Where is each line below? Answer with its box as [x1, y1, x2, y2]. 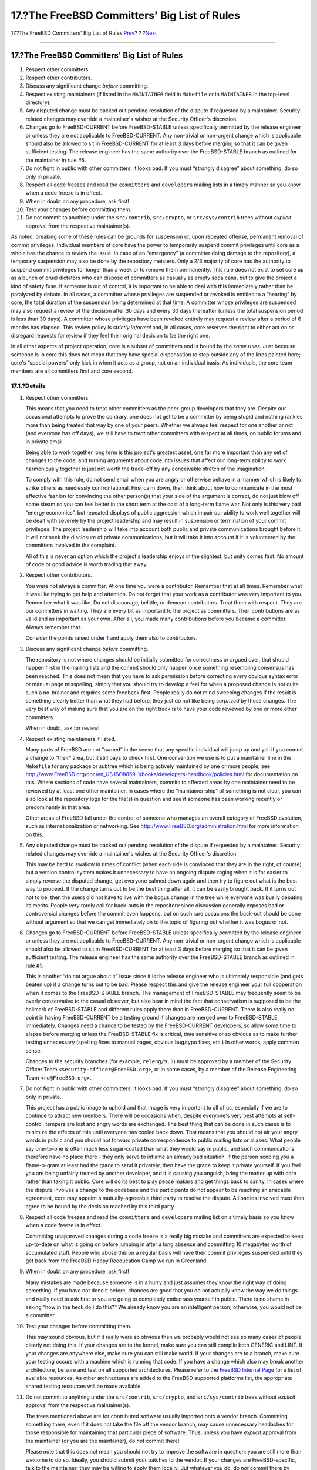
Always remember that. [25, 623, 82, 630]
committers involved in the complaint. [25, 542, 117, 549]
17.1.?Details [11, 382, 46, 390]
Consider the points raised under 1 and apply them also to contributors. [25, 634, 198, 642]
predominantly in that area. [25, 803, 91, 811]
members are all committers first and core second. [11, 367, 133, 375]
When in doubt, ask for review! [25, 724, 100, 731]
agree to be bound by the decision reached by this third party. [25, 1202, 176, 1210]
